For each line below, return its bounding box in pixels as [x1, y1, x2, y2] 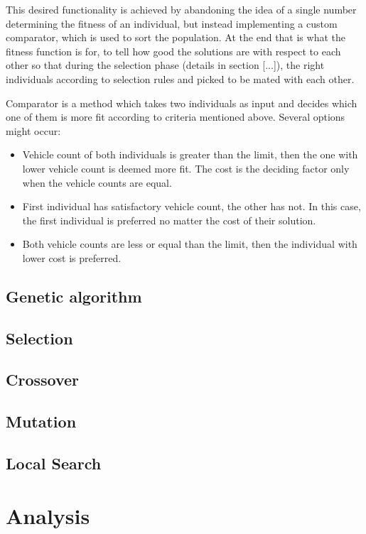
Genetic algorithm [6, 285, 142, 307]
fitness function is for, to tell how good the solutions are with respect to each [6, 43, 341, 58]
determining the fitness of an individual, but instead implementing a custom [6, 16, 338, 31]
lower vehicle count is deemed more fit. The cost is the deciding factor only [22, 160, 350, 175]
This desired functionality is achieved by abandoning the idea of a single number [6, 2, 357, 16]
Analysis [6, 501, 90, 530]
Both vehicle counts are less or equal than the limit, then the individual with [22, 236, 357, 251]
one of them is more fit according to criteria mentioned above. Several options [6, 109, 345, 124]
